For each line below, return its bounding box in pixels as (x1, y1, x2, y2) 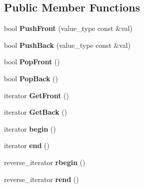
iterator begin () (4, 123, 56, 134)
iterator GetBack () (4, 107, 67, 117)
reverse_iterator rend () (4, 174, 79, 184)
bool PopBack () (4, 73, 58, 83)
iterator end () (4, 140, 50, 151)
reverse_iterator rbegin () (4, 157, 85, 167)
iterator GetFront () (4, 90, 69, 100)
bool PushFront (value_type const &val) (4, 23, 133, 33)
